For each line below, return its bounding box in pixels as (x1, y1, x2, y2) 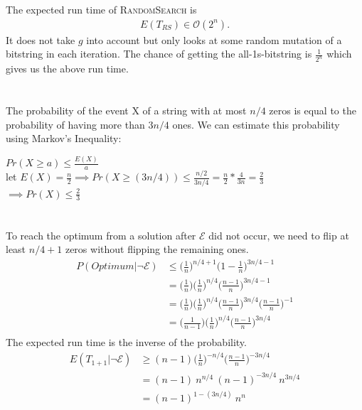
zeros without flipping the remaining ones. (65, 242, 249, 257)
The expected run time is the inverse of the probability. (6, 335, 247, 350)
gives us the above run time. (6, 61, 129, 76)
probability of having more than (6, 117, 145, 131)
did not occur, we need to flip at (208, 227, 349, 242)
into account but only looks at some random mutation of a (86, 32, 342, 47)
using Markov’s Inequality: (6, 131, 122, 146)
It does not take (6, 32, 75, 47)
